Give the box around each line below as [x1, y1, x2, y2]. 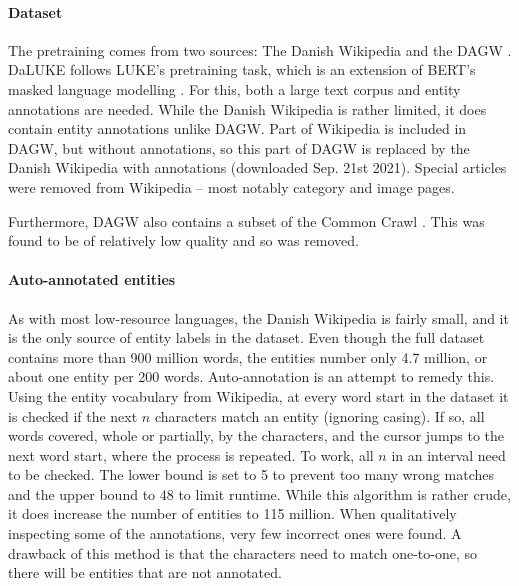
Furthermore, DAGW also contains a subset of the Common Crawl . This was [8, 210, 485, 231]
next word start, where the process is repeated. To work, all [8, 444, 374, 465]
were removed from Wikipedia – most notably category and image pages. [8, 176, 455, 197]
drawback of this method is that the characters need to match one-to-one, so [8, 542, 477, 563]
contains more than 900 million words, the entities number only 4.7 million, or [8, 346, 488, 367]
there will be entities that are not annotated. [8, 562, 282, 583]
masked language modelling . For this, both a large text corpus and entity [8, 78, 461, 99]
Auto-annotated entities [8, 269, 176, 290]
